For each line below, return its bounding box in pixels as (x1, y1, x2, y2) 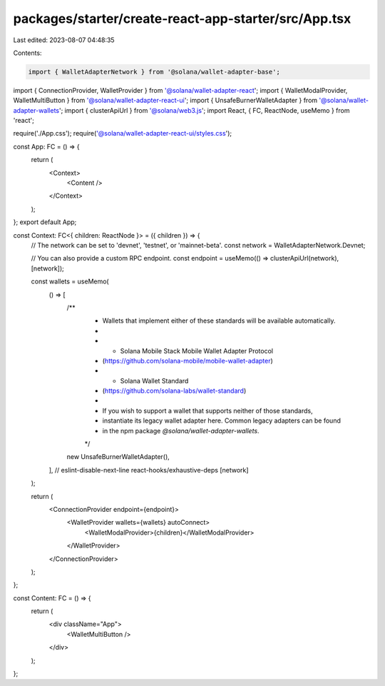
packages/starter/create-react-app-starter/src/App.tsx (13, 11, 351, 26)
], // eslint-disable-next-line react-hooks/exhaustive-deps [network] (48, 465, 249, 474)
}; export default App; (13, 218, 77, 226)
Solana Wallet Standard (120, 376, 189, 385)
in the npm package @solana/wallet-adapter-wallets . (102, 426, 260, 435)
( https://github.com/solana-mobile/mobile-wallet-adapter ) (102, 356, 274, 365)
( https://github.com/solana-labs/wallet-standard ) (102, 386, 247, 395)
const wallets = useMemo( (31, 277, 110, 286)
